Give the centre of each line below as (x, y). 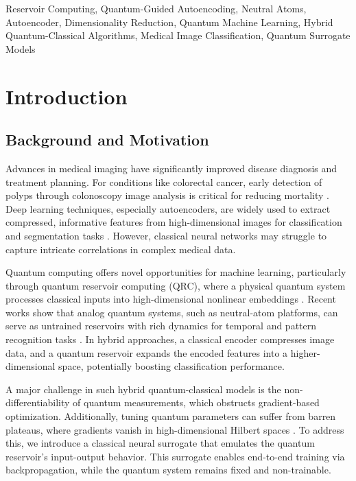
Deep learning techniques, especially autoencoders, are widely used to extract (168, 208)
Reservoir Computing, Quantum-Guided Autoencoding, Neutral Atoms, (156, 8)
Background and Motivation (107, 140)
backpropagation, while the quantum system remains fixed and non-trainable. (168, 470)
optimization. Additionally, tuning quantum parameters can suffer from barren (171, 416)
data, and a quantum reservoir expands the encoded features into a (147, 352)
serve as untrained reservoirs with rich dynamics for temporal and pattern (161, 326)
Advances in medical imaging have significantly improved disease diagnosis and (171, 168)
